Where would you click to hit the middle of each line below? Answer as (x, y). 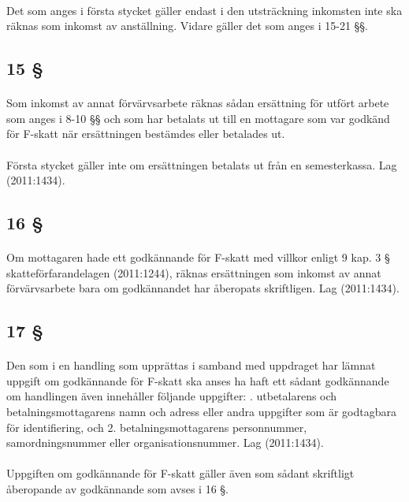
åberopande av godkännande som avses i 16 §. (117, 489)
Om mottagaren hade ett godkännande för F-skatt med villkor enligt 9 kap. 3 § (198, 257)
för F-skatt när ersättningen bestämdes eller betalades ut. (146, 134)
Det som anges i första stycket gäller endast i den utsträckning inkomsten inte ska (204, 10)
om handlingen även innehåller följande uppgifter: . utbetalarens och (172, 396)
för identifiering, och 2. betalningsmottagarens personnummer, (157, 427)
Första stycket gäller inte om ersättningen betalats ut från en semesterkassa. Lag (202, 164)
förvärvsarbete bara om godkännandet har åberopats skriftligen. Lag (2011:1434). (203, 288)
